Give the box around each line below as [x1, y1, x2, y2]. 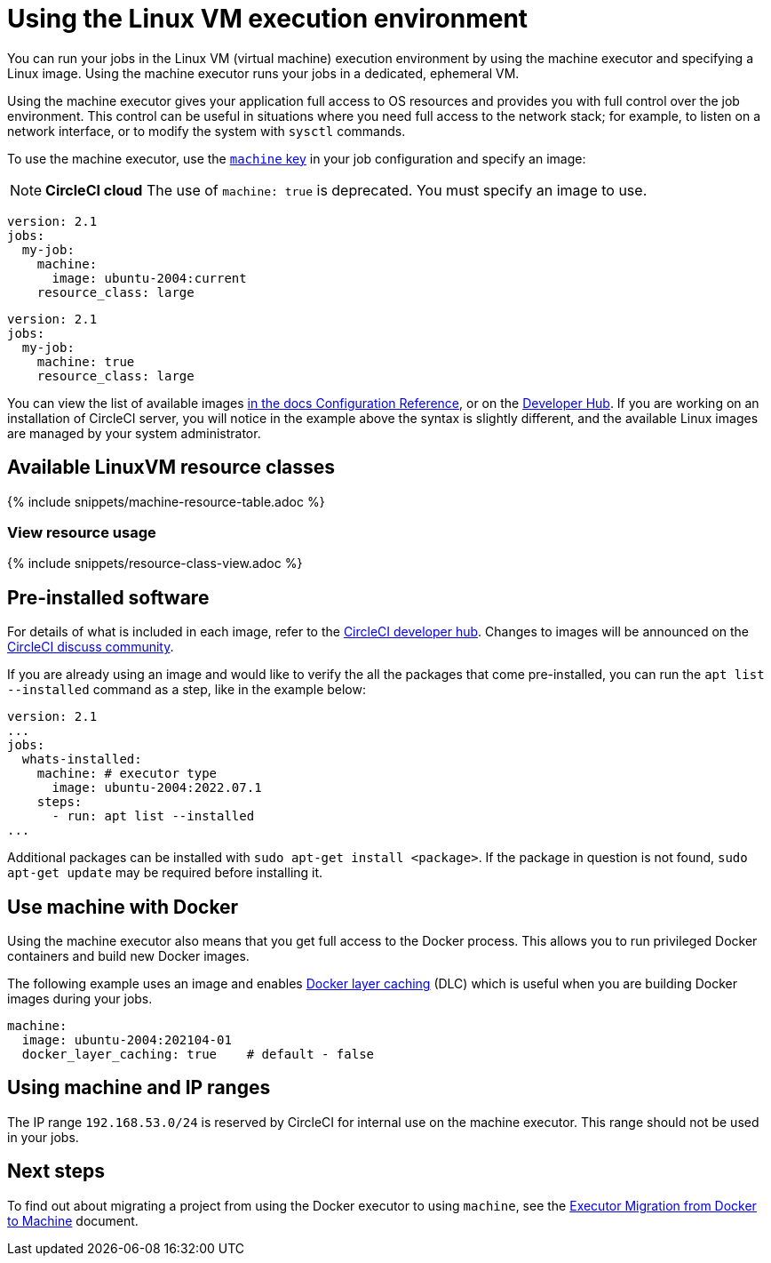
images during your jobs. [7, 991, 153, 1007]
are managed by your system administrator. [7, 425, 261, 441]
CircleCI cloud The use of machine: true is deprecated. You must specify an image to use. [45, 180, 648, 199]
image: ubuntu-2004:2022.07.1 [52, 780, 262, 795]
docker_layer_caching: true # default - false [21, 1047, 375, 1062]
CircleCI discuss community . [7, 639, 174, 655]
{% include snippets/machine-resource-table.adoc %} [7, 493, 325, 509]
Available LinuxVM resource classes [7, 456, 336, 479]
